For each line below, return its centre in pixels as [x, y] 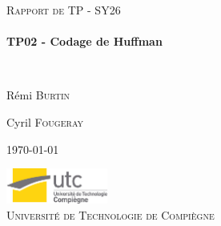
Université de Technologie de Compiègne [110, 214]
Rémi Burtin [38, 95]
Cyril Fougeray [45, 121]
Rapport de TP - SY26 [64, 10]
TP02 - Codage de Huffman [84, 41]
